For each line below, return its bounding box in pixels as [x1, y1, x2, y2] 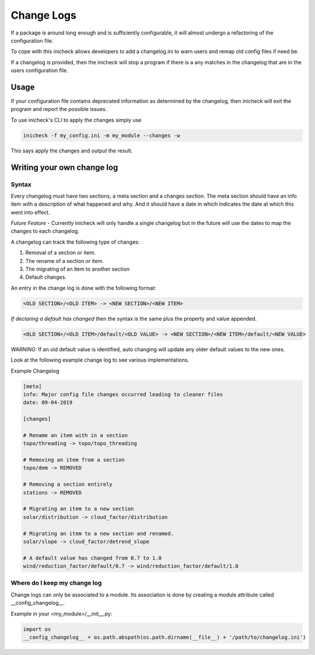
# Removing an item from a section [23, 456, 125, 463]
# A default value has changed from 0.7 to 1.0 [23, 555, 162, 561]
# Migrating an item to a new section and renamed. [23, 530, 174, 537]
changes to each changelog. [10, 228, 80, 235]
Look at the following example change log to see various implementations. [10, 356, 190, 363]
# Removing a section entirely [23, 481, 113, 488]
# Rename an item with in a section [23, 432, 128, 438]
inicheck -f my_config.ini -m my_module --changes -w [23, 132, 180, 138]
